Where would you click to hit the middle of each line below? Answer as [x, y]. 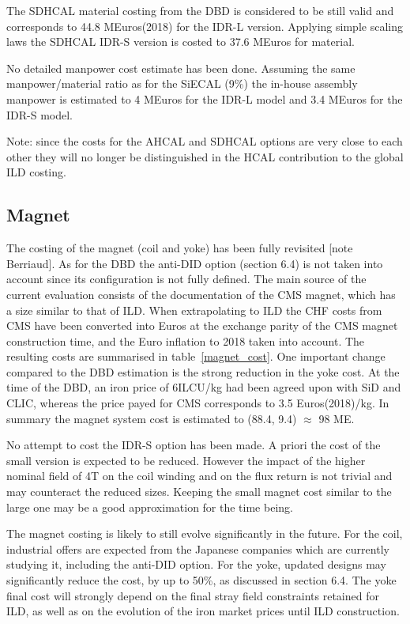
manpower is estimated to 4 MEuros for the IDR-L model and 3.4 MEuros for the [205, 98]
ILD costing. [36, 172]
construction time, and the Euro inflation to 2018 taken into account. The [186, 340]
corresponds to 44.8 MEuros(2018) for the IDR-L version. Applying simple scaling [205, 26]
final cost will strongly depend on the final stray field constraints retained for [193, 595]
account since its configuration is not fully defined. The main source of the [186, 279]
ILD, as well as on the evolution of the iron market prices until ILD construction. [203, 611]
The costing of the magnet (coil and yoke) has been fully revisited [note [180, 248]
